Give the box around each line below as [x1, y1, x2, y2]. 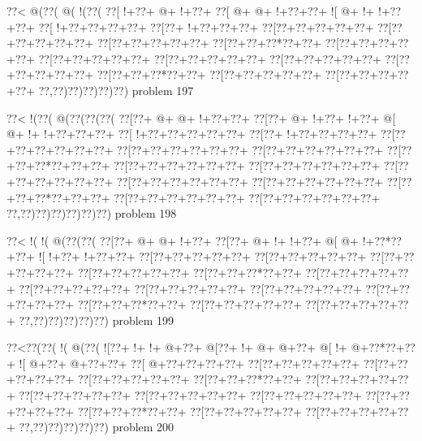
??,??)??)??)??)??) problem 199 [19, 311, 174, 328]
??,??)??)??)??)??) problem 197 [38, 81, 194, 98]
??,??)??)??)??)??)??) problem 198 [6, 205, 177, 222]
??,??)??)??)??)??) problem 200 [19, 418, 174, 435]
